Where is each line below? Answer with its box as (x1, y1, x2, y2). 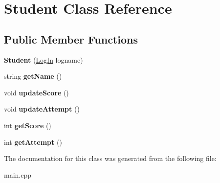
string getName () (4, 71, 62, 81)
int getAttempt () (4, 137, 62, 147)
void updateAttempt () (4, 104, 80, 114)
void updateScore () (4, 87, 69, 97)
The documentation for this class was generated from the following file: (4, 153, 217, 163)
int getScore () (4, 120, 51, 130)
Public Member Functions (4, 31, 138, 46)
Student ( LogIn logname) (4, 54, 83, 65)
